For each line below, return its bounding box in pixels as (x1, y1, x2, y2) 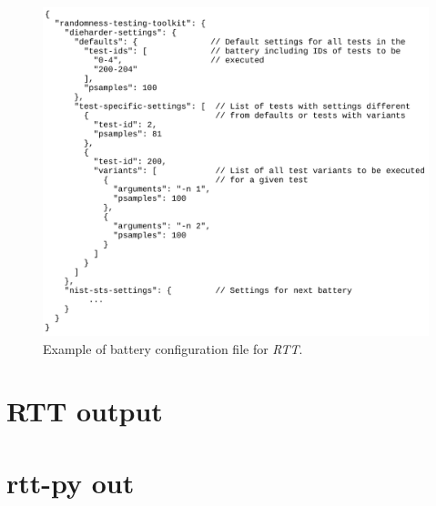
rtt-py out (6, 463, 135, 501)
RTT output (6, 392, 163, 430)
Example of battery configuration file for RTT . (43, 339, 303, 358)
